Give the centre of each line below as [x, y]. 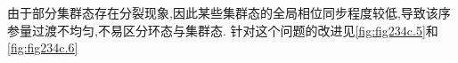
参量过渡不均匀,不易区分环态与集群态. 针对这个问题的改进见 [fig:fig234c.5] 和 [223, 30]
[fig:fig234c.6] [43, 47]
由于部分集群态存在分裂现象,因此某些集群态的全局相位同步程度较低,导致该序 [229, 12]
